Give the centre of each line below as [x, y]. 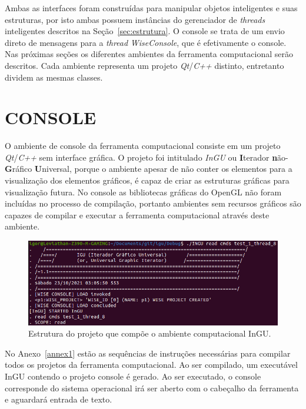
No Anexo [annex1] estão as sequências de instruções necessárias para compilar [148, 353]
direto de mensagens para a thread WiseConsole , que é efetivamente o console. [146, 42]
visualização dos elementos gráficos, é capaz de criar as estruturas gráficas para [147, 180]
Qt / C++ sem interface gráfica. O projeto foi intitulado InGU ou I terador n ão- [147, 157]
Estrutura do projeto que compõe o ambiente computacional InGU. [150, 333]
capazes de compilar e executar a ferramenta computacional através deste [137, 215]
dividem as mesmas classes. [54, 77]
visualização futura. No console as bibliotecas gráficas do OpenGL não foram [143, 192]
